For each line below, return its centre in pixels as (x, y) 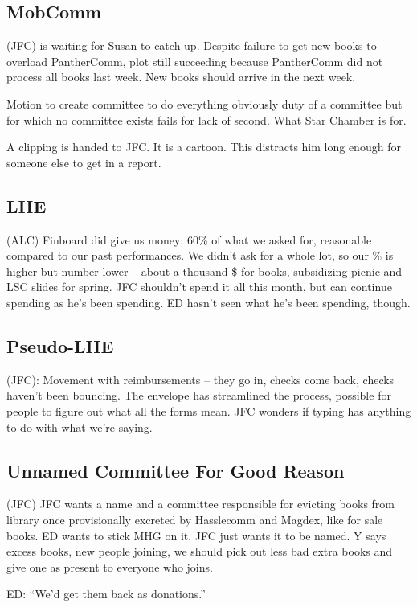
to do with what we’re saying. (80, 427)
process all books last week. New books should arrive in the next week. (181, 77)
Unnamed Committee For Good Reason (176, 470)
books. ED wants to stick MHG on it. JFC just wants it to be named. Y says (196, 535)
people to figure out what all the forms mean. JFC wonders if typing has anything (209, 410)
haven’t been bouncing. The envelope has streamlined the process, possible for (199, 395)
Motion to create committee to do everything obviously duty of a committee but (204, 103)
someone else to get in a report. (84, 162)
